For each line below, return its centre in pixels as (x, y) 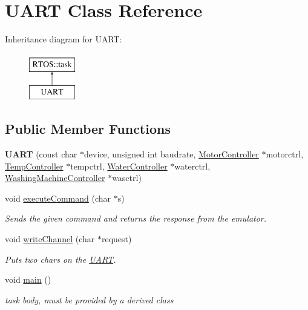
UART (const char (41, 154)
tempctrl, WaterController (119, 166)
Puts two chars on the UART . (61, 259)
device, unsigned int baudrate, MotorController (172, 154)
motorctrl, (285, 154)
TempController (34, 166)
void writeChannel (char (50, 239)
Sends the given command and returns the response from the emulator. (136, 218)
